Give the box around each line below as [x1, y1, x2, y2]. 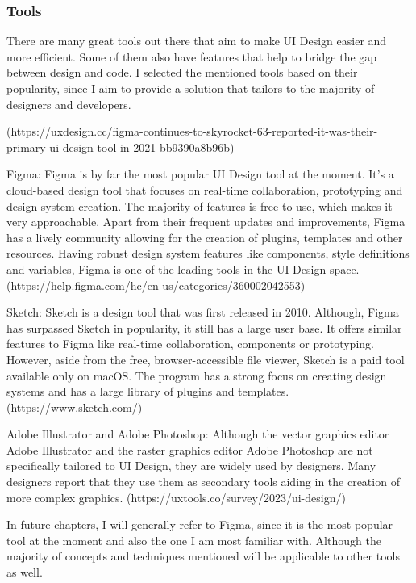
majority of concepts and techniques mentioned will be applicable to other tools [6, 547, 400, 564]
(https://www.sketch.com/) [6, 398, 143, 415]
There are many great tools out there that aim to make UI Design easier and [6, 32, 387, 49]
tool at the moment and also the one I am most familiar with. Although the [6, 531, 381, 548]
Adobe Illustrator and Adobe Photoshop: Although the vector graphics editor [6, 426, 389, 442]
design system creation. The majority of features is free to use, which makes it [6, 197, 393, 214]
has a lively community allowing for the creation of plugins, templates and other [6, 229, 403, 245]
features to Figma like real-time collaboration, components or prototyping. [6, 335, 374, 352]
